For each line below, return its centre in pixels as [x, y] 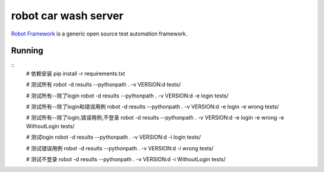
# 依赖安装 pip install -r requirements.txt [76, 73]
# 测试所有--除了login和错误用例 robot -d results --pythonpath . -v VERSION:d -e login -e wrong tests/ [152, 107]
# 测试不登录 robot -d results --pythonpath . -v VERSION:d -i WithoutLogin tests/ [126, 159]
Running [27, 51]
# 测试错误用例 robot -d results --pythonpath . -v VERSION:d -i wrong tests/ [120, 148]
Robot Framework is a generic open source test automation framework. [99, 34]
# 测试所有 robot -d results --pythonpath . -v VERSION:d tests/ [103, 85]
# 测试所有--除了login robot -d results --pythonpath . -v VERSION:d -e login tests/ [127, 96]
